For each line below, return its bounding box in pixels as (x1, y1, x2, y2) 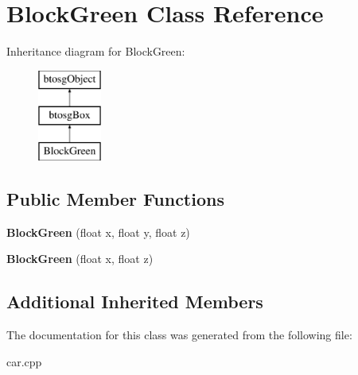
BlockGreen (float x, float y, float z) (6, 223, 190, 240)
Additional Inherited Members (6, 289, 263, 314)
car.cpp (6, 353, 42, 369)
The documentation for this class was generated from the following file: (6, 327, 352, 343)
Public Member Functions (6, 187, 224, 211)
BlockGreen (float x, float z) (6, 250, 154, 267)
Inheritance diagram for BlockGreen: (6, 43, 185, 60)
